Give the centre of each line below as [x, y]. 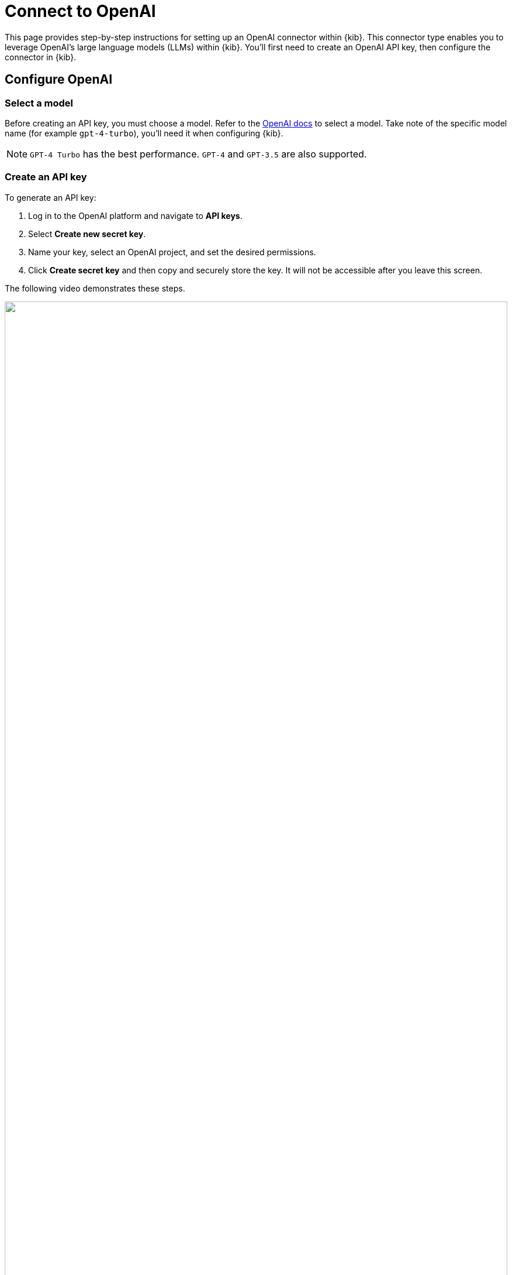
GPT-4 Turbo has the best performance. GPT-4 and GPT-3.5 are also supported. [198, 154]
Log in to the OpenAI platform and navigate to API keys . [135, 215]
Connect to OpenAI [80, 11]
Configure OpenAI [59, 80]
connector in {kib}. [41, 57]
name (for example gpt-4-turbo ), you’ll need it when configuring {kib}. [144, 133]
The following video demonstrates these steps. [95, 288]
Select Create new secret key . [87, 234]
